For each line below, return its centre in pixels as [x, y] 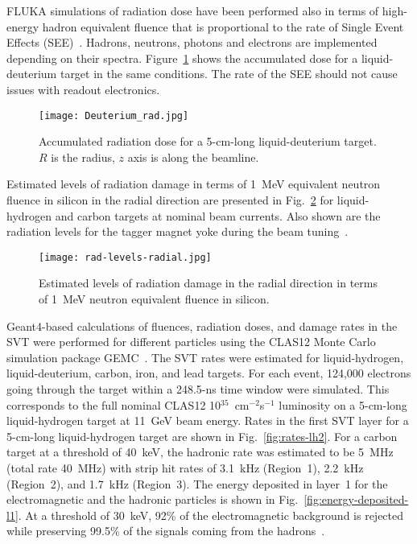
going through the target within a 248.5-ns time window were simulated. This [198, 389]
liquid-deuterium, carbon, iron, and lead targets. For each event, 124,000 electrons [209, 373]
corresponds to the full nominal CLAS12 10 [114, 404]
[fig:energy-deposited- [356, 499]
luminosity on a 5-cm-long [343, 404]
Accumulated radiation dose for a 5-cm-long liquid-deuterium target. [208, 141]
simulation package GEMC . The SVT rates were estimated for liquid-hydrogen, [205, 357]
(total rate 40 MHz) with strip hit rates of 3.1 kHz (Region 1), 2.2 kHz [185, 467]
